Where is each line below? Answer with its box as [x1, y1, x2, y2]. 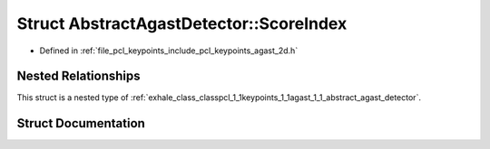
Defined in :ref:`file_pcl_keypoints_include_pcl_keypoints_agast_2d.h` [39, 45, 299, 56]
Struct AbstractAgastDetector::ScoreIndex [16, 14, 348, 33]
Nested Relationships [16, 69, 141, 84]
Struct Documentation [16, 116, 145, 131]
